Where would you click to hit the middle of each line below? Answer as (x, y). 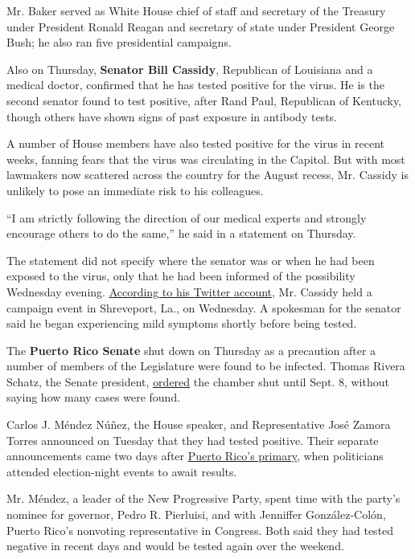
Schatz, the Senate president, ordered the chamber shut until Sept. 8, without (198, 381)
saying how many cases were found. (94, 397)
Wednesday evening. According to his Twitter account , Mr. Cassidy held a (189, 291)
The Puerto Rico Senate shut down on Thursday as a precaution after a (191, 350)
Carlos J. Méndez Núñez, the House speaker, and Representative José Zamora (199, 424)
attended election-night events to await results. (122, 471)
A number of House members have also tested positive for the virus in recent (195, 143)
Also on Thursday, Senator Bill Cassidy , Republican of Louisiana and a (190, 69)
